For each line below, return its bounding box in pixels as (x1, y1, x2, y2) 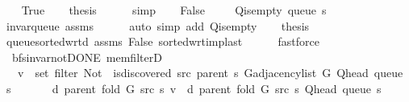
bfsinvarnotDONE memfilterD (11, 48, 162, 65)
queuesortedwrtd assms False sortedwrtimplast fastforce (6, 33, 319, 50)
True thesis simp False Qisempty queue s (21, 2, 327, 18)
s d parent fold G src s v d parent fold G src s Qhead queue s (6, 80, 382, 96)
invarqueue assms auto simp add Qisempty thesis (6, 17, 310, 34)
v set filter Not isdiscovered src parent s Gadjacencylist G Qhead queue (17, 64, 403, 81)
